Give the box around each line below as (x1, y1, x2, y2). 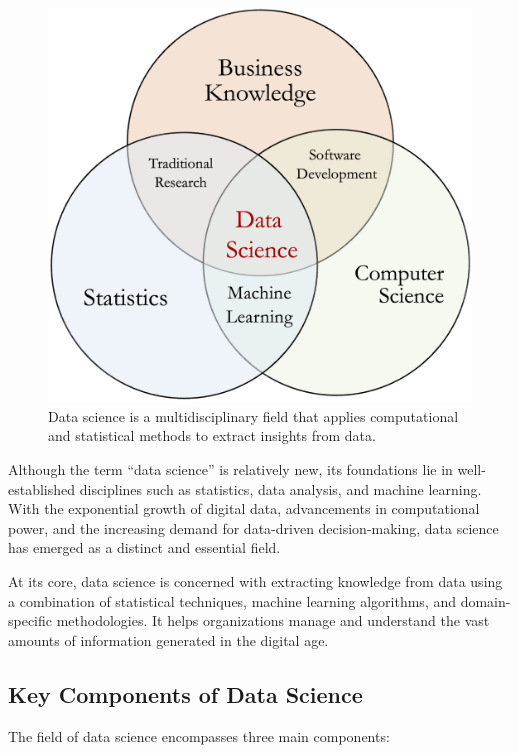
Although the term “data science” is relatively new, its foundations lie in (8, 458, 453, 479)
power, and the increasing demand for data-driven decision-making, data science (8, 517, 499, 538)
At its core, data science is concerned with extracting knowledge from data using (8, 570, 503, 591)
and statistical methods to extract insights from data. (48, 425, 376, 446)
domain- (460, 590, 511, 611)
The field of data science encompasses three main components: (8, 725, 390, 746)
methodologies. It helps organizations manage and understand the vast (56, 610, 490, 631)
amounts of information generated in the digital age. (8, 629, 329, 650)
